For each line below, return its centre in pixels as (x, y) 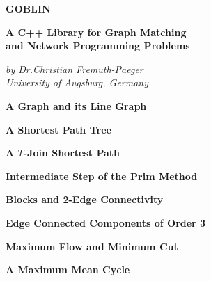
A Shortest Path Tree (58, 129)
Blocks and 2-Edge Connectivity (85, 199)
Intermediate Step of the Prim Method (102, 176)
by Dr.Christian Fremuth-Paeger (75, 69)
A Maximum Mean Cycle (68, 270)
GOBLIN (28, 8)
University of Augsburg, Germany (77, 82)
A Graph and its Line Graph (76, 105)
